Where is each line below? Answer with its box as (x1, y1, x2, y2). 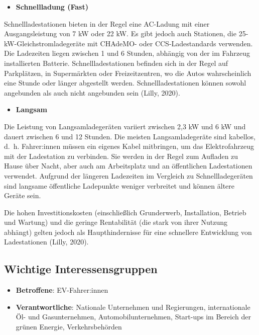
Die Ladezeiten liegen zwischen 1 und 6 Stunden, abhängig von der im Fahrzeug (4, 48, 250, 58)
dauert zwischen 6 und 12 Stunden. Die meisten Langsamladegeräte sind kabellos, (4, 131, 255, 141)
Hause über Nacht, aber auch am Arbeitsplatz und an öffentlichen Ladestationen (4, 160, 252, 171)
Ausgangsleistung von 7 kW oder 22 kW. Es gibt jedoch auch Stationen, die (4, 28, 236, 39)
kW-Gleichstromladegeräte (4, 38, 85, 48)
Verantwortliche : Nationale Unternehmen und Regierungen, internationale (16, 301, 250, 312)
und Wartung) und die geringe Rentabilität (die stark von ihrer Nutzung (4, 217, 228, 227)
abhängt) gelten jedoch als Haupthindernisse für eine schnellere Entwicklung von (4, 226, 252, 237)
